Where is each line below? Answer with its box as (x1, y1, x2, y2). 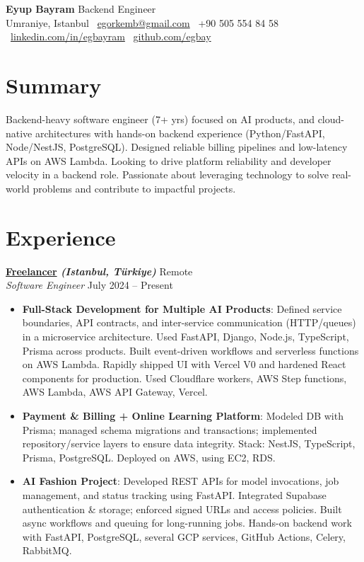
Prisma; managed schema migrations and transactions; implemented (22, 422, 317, 437)
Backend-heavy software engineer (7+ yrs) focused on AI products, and (6, 111, 315, 126)
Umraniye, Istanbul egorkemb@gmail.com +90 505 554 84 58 (6, 15, 278, 30)
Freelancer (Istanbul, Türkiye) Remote (6, 263, 193, 278)
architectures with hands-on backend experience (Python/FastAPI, (35, 125, 325, 140)
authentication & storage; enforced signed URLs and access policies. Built (22, 501, 342, 516)
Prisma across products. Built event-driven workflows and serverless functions (22, 343, 359, 357)
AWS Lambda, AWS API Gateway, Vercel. (22, 384, 208, 399)
